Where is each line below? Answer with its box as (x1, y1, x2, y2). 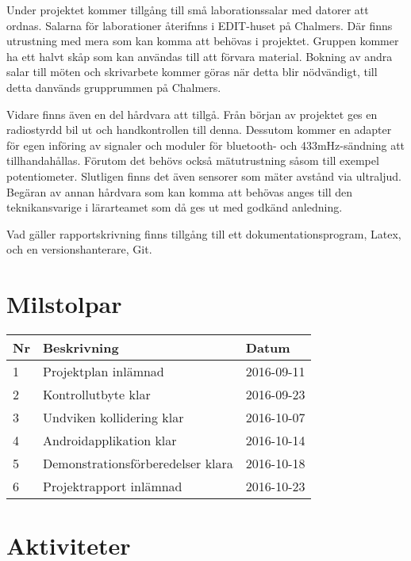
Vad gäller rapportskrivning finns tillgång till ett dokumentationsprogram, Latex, (6, 225, 401, 242)
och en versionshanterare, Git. (6, 241, 152, 258)
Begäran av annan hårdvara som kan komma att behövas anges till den (6, 183, 353, 200)
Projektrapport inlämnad (42, 477, 182, 496)
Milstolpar (6, 288, 122, 320)
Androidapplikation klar (42, 431, 177, 450)
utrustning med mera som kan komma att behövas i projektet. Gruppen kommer (6, 32, 399, 49)
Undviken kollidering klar (42, 408, 184, 427)
